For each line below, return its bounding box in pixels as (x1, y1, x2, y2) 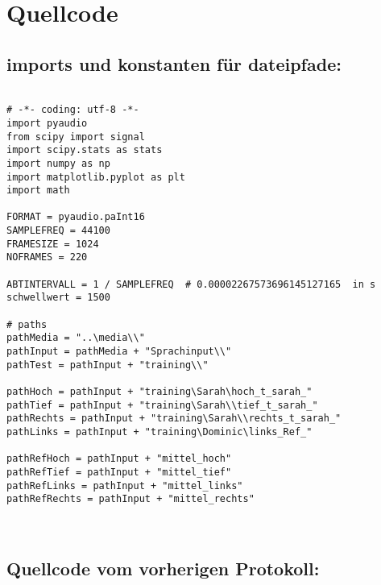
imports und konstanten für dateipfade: (6, 51, 342, 76)
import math (6, 185, 70, 197)
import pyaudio (6, 117, 88, 129)
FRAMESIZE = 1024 (6, 238, 99, 250)
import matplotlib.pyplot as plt (6, 171, 185, 183)
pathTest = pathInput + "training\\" (6, 359, 209, 371)
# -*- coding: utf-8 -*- (6, 104, 139, 116)
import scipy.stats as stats (6, 144, 163, 156)
